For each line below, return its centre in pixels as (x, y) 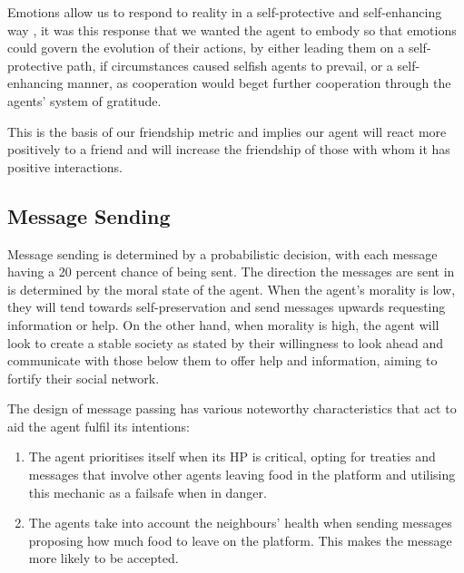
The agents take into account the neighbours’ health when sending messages (240, 523)
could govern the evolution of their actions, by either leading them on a (206, 48)
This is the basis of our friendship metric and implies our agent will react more (227, 131)
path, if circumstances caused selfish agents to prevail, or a (230, 65)
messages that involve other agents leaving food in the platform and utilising (242, 475)
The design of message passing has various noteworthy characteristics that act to (232, 408)
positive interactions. (65, 166)
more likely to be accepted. (104, 558)
